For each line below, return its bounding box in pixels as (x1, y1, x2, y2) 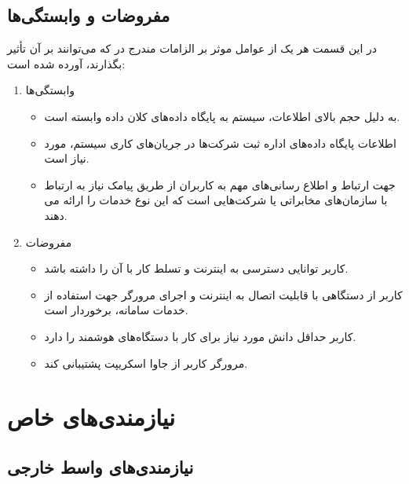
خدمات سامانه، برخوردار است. (44, 302, 188, 318)
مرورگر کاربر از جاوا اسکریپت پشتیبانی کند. (44, 354, 248, 371)
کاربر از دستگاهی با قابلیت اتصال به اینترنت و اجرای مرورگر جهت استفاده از (44, 286, 403, 302)
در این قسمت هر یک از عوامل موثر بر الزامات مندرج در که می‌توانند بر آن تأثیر (7, 40, 377, 57)
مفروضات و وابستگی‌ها (7, 3, 170, 27)
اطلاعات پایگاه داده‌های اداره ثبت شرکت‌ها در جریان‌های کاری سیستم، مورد (44, 134, 396, 151)
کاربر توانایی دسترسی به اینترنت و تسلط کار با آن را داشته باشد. (44, 260, 349, 277)
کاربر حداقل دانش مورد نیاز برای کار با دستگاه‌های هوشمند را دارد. (44, 328, 356, 344)
